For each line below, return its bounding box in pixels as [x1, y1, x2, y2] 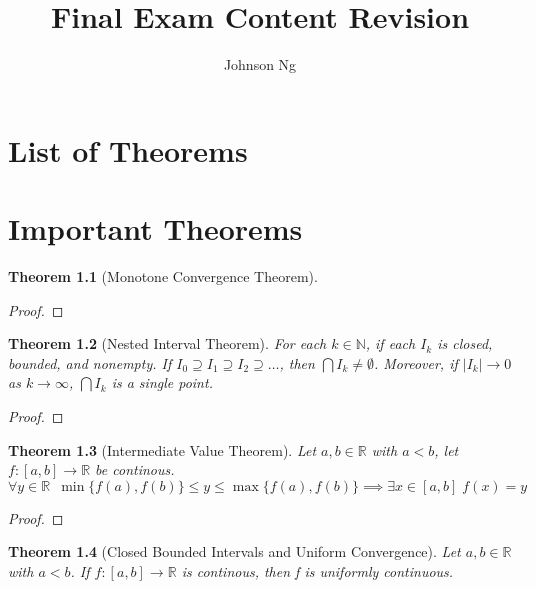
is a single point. [111, 372, 213, 393]
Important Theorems [8, 208, 303, 249]
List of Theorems [8, 129, 248, 170]
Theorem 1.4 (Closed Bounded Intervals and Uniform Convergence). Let [8, 541, 461, 562]
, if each [365, 333, 416, 354]
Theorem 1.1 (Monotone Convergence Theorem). [8, 266, 318, 287]
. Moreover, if [373, 352, 458, 373]
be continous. [95, 459, 175, 480]
